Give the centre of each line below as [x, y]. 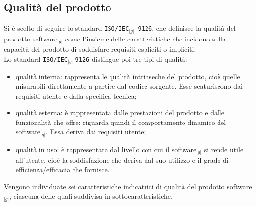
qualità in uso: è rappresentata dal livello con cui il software [106, 149]
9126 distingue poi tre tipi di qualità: [131, 59]
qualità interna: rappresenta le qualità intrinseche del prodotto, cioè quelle [128, 76]
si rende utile [224, 149]
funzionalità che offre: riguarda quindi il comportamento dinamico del [121, 122]
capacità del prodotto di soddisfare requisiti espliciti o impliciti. [100, 49]
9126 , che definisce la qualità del [187, 28]
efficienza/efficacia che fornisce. [62, 169]
